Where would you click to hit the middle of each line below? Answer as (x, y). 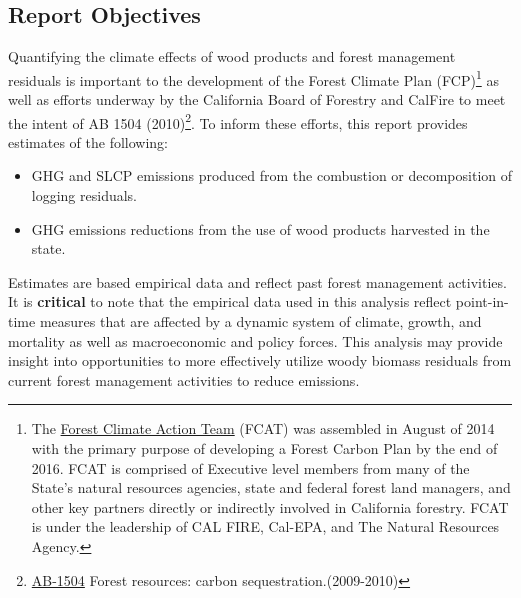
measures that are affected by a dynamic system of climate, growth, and (260, 321)
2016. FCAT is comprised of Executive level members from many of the (250, 467)
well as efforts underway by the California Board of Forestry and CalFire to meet (257, 99)
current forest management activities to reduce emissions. (184, 379)
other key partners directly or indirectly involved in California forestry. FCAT (270, 506)
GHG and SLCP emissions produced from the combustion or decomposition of (272, 175)
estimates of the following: (88, 141)
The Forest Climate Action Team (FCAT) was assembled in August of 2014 (263, 428)
